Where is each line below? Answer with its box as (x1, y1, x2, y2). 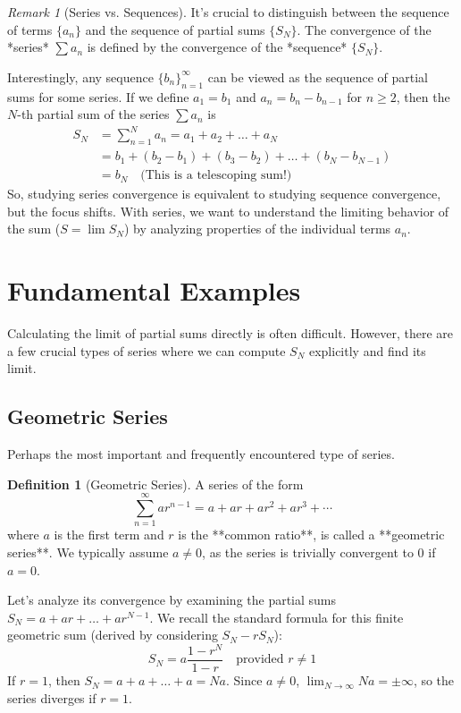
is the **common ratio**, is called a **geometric (178, 525, 445, 544)
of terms (7, 20, 53, 38)
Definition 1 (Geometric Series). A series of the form (7, 474, 304, 493)
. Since (225, 671, 263, 690)
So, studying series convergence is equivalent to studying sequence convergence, (7, 184, 441, 203)
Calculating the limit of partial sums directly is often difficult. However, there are (7, 324, 453, 343)
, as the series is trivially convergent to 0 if (202, 542, 436, 561)
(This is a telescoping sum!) (140, 169, 292, 182)
